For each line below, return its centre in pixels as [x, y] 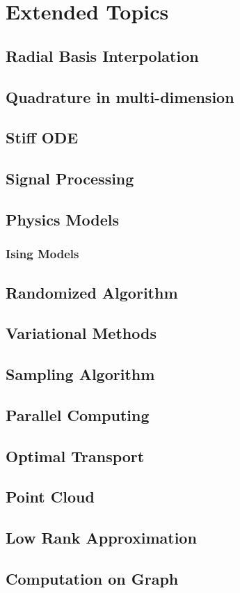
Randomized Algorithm [92, 292]
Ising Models [42, 254]
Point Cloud [50, 497]
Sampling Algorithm [80, 374]
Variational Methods [81, 333]
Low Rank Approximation [101, 538]
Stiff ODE [42, 137]
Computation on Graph [92, 578]
